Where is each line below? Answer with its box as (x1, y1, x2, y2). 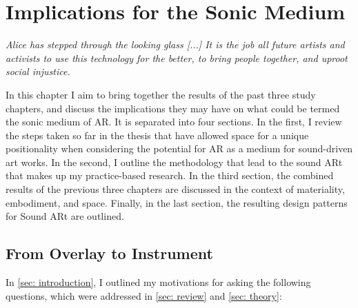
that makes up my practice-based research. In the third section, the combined (6, 168, 334, 183)
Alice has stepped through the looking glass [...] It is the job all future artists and (6, 37, 345, 52)
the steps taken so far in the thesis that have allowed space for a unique (6, 127, 309, 142)
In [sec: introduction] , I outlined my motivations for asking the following (6, 275, 311, 289)
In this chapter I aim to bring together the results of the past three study (6, 87, 316, 101)
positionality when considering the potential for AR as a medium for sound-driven (6, 141, 353, 156)
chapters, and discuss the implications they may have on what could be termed (6, 101, 340, 115)
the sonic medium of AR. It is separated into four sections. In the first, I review (6, 114, 342, 129)
